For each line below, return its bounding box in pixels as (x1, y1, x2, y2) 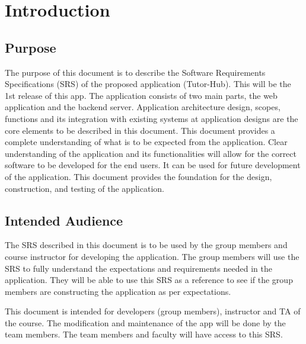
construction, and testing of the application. (5, 182, 164, 194)
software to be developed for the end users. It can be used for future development (5, 159, 301, 171)
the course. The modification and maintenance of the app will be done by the (5, 316, 286, 329)
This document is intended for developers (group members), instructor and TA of (5, 305, 301, 317)
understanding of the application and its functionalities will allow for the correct (5, 147, 297, 159)
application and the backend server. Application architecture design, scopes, (5, 101, 280, 113)
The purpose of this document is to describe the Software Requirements (5, 66, 266, 78)
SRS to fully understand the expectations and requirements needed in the (5, 262, 272, 274)
